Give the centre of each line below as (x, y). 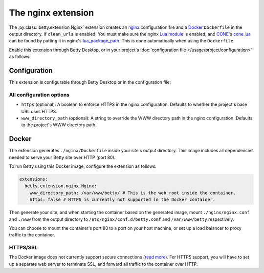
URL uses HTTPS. (39, 111)
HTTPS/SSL (23, 248)
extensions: (34, 179)
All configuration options (39, 95)
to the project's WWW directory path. (59, 125)
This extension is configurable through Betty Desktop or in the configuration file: (90, 82)
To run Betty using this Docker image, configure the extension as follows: (83, 166)
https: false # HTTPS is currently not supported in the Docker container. (122, 200)
